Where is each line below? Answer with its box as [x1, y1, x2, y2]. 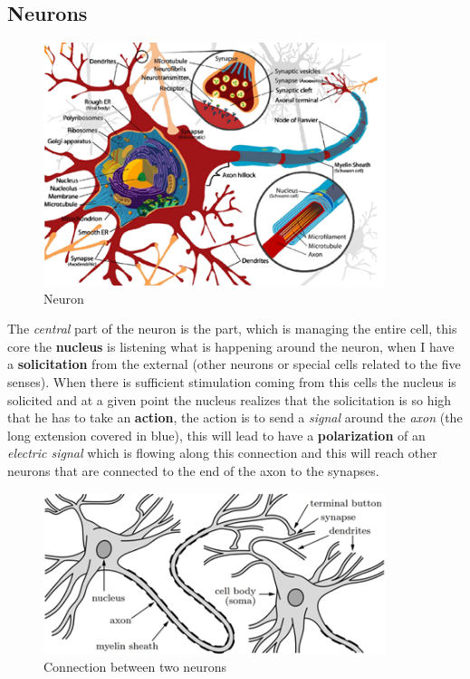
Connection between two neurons [43, 657, 226, 676]
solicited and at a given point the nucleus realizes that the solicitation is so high [7, 390, 452, 409]
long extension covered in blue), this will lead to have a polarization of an [7, 425, 426, 444]
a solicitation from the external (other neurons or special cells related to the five [7, 354, 461, 373]
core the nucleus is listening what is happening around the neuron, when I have [7, 336, 455, 355]
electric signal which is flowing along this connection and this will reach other [7, 443, 437, 462]
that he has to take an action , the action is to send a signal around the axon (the [7, 408, 463, 427]
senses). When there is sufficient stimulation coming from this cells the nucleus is [7, 372, 456, 391]
